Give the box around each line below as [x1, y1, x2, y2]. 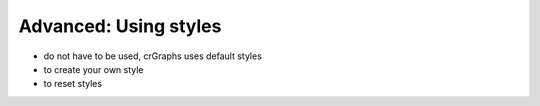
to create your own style [43, 63, 144, 75]
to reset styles [43, 78, 103, 90]
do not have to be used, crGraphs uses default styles [43, 50, 262, 62]
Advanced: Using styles [18, 15, 222, 37]
